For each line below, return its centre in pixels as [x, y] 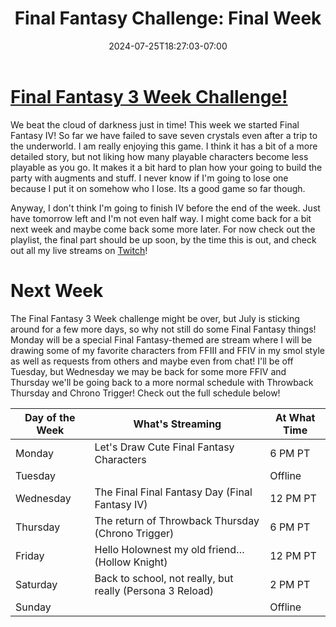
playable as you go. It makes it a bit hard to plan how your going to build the [166, 167]
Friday [30, 555]
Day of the [50, 417]
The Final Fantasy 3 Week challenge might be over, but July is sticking [155, 318]
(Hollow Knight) [131, 562]
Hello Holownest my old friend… [169, 549]
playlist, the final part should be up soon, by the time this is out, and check [163, 239]
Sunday [33, 607]
